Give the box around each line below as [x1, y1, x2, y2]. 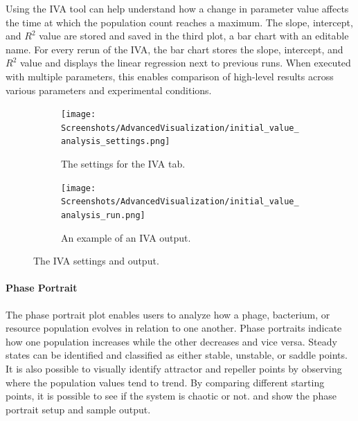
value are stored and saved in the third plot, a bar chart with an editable [39, 28, 349, 43]
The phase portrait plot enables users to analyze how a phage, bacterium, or [6, 307, 330, 321]
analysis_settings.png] [61, 136, 170, 147]
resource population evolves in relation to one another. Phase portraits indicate [6, 321, 342, 335]
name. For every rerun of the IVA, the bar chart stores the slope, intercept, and [6, 42, 343, 56]
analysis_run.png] [61, 210, 145, 221]
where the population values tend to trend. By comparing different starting [6, 375, 325, 389]
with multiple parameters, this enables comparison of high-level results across [6, 69, 334, 83]
